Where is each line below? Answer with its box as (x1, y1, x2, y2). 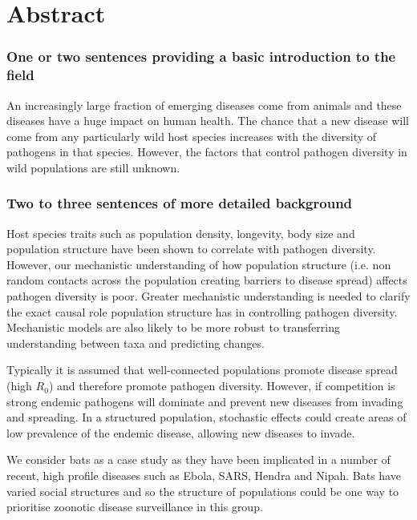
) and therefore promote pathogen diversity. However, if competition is (48, 377, 395, 394)
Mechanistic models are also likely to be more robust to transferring (6, 319, 340, 336)
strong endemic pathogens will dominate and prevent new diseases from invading (6, 393, 403, 409)
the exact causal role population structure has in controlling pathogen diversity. (6, 303, 398, 320)
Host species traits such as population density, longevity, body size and (6, 224, 355, 241)
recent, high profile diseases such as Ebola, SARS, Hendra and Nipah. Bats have (6, 467, 401, 484)
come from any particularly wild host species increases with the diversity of (6, 127, 377, 144)
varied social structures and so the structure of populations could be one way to (6, 482, 399, 499)
